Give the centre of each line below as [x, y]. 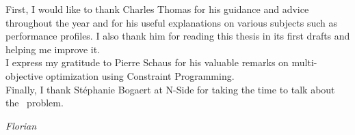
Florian [21, 125]
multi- [304, 62]
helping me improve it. [53, 49]
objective [24, 75]
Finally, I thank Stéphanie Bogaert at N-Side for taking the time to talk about [170, 89]
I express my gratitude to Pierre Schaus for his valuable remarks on [147, 62]
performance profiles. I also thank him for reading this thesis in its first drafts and [178, 36]
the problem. [35, 103]
